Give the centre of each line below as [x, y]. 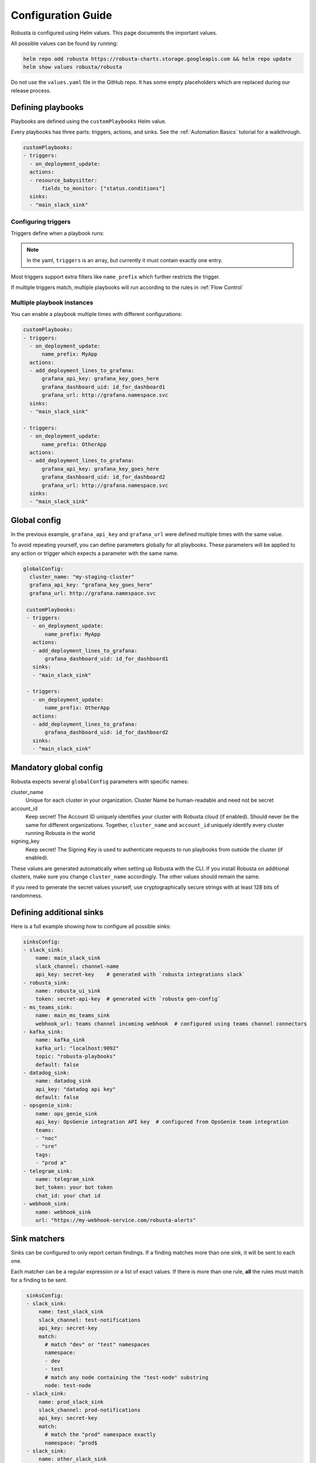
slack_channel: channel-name [77, 966]
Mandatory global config [57, 767]
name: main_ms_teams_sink [73, 1016]
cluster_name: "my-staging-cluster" [82, 577]
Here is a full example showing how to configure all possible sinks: [91, 926]
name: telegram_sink [65, 1179]
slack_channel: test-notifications [89, 1320]
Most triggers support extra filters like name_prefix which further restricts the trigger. [116, 277]
